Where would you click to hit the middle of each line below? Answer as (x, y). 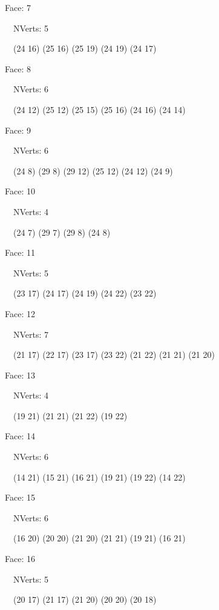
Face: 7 (18, 7)
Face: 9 (18, 130)
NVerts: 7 (31, 334)
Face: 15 (20, 497)
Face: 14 (20, 436)
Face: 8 (18, 68)
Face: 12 (20, 313)
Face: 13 (20, 375)
